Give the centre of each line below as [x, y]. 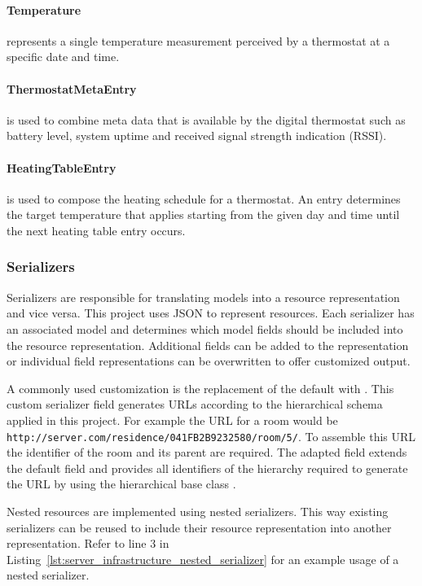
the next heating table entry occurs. [96, 230]
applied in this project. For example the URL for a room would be [172, 420]
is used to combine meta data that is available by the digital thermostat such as [206, 119]
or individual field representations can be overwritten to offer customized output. [209, 361]
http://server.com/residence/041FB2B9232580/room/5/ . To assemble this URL [211, 436]
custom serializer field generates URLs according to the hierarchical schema [195, 404]
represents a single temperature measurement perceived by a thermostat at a [198, 40]
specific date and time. [63, 57]
